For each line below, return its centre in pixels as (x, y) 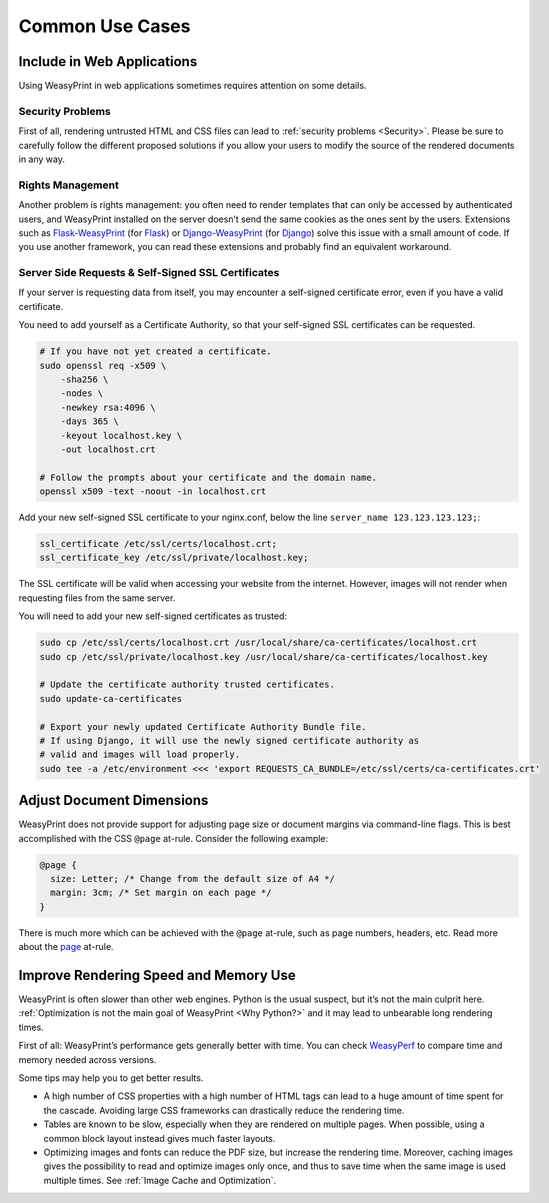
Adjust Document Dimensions (113, 800)
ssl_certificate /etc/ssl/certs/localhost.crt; (158, 544)
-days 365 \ (90, 421)
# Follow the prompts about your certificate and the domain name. (208, 477)
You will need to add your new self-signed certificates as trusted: (152, 616)
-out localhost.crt (108, 449)
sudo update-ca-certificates (111, 698)
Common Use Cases (104, 26)
